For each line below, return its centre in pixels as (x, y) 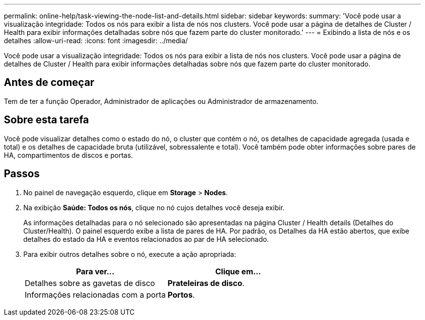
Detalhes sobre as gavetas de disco (90, 283)
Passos (22, 174)
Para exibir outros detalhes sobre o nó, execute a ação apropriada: (130, 254)
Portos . (181, 295)
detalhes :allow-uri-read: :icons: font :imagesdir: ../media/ (96, 41)
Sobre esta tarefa (47, 120)
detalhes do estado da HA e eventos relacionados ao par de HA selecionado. (146, 239)
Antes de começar (49, 83)
